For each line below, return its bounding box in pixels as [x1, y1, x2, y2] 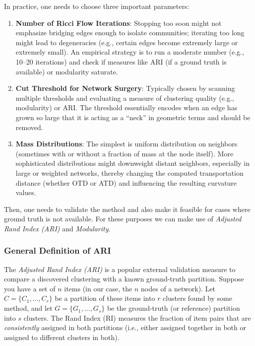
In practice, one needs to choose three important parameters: [4, 1, 190, 11]
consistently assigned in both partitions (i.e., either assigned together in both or [4, 322, 246, 333]
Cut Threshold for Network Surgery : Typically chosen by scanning [15, 83, 235, 93]
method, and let [4, 303, 53, 313]
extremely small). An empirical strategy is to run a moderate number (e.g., [15, 47, 244, 57]
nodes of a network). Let [141, 283, 216, 293]
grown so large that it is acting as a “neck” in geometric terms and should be [15, 112, 251, 122]
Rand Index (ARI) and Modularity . [4, 223, 111, 233]
